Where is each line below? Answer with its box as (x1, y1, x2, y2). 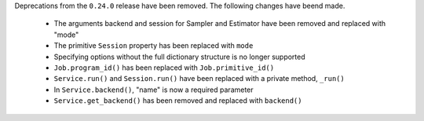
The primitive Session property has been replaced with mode (53, 41, 254, 50)
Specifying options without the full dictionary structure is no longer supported (53, 52, 305, 61)
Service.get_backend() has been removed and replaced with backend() (53, 96, 302, 105)
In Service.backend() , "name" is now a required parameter (53, 85, 254, 94)
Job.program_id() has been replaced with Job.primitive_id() (53, 63, 275, 72)
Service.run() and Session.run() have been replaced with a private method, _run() (53, 74, 345, 83)
